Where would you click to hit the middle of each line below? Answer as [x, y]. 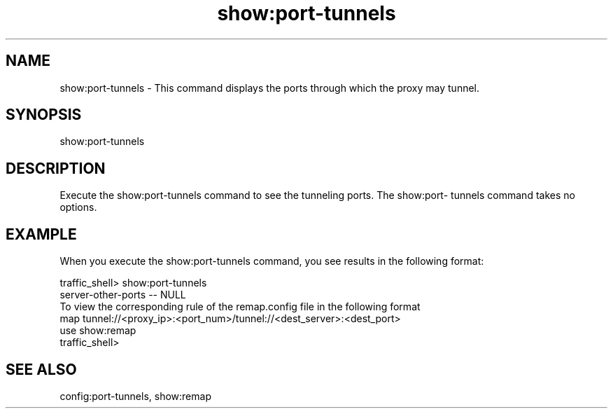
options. [78, 207]
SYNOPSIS [44, 115]
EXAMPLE [41, 234]
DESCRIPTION [56, 168]
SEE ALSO [41, 369]
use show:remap [98, 331]
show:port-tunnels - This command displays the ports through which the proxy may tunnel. [270, 88]
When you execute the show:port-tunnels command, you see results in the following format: [272, 261]
